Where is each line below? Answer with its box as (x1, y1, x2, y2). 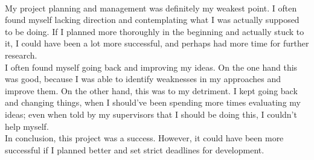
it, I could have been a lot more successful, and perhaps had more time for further (5, 37, 309, 50)
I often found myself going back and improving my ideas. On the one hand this (5, 60, 298, 73)
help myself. (5, 120, 49, 132)
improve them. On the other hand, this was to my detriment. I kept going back (5, 84, 298, 97)
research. (5, 48, 37, 61)
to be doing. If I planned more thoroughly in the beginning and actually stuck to (5, 25, 304, 37)
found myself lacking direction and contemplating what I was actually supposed (5, 13, 300, 26)
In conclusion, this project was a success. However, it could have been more (5, 132, 284, 144)
